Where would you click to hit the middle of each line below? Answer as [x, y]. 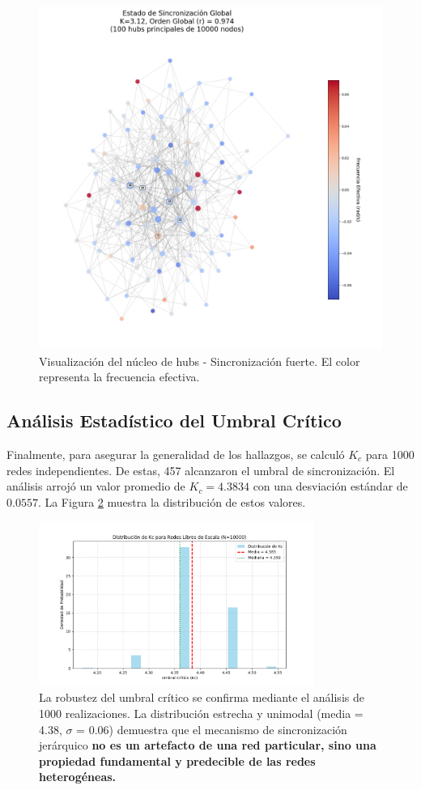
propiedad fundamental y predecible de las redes [177, 760]
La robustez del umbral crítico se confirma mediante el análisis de [202, 697]
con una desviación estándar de [330, 486]
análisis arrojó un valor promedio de [96, 486]
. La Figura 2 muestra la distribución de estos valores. [172, 501]
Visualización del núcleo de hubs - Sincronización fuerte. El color [200, 361]
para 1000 [390, 454]
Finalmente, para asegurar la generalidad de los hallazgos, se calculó [176, 454]
